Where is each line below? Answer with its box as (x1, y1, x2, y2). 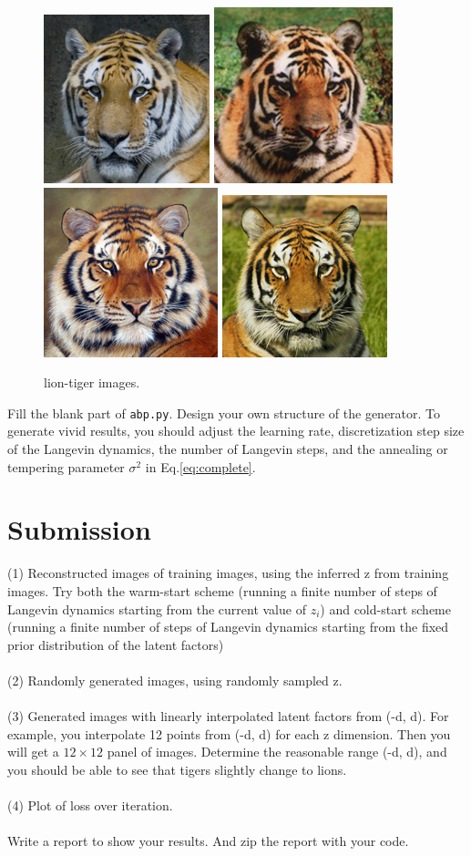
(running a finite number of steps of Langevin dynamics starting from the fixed (7, 617, 449, 636)
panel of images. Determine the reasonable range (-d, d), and (107, 742, 447, 761)
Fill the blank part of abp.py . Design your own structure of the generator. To (7, 403, 441, 422)
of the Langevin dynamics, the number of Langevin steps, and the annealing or (7, 439, 448, 459)
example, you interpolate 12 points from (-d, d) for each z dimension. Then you (7, 724, 451, 743)
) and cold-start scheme (320, 599, 451, 618)
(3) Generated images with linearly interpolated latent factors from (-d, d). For (7, 706, 449, 726)
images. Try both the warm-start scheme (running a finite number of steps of (7, 581, 437, 600)
